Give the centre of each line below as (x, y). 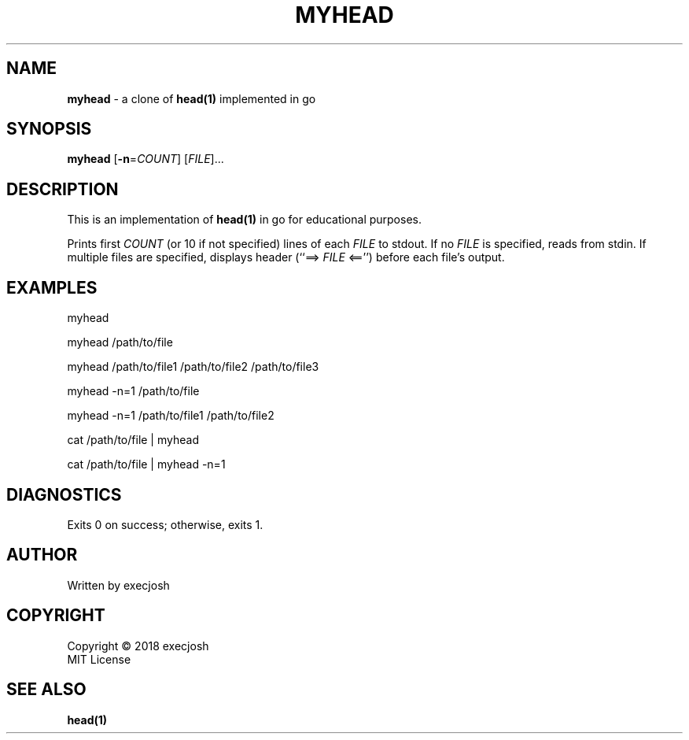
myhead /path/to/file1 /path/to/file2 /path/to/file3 (193, 367)
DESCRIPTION (63, 189)
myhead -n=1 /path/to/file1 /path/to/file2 (171, 416)
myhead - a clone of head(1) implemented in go (192, 98)
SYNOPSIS (49, 129)
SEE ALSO (46, 690)
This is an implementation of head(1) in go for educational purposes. (244, 220)
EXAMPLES (52, 287)
